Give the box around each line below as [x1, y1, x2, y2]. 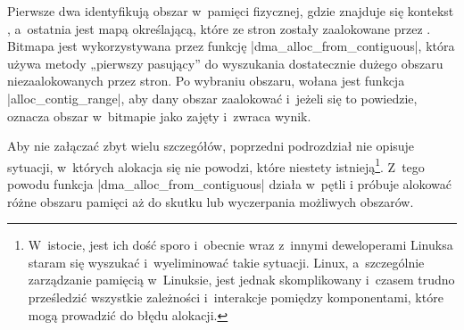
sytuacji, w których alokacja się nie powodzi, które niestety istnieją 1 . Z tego [7, 154, 425, 176]
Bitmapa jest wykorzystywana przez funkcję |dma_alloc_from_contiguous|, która [7, 37, 455, 55]
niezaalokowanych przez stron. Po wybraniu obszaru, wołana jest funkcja [7, 71, 405, 90]
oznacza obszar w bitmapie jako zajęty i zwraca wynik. [7, 106, 311, 125]
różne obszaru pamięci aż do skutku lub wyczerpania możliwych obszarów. [7, 192, 414, 210]
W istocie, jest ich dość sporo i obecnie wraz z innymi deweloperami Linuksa [28, 235, 453, 254]
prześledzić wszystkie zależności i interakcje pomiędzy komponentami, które [28, 287, 443, 306]
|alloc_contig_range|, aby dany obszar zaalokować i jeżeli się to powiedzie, [7, 88, 418, 107]
